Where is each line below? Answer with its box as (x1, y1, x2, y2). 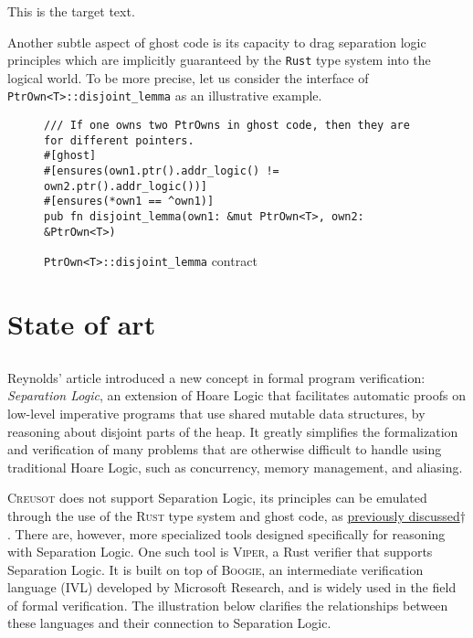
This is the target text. (7, 2, 135, 20)
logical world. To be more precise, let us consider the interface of (7, 68, 369, 87)
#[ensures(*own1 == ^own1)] (44, 195, 215, 208)
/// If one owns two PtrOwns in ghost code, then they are (44, 119, 410, 133)
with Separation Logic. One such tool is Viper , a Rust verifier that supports (7, 542, 433, 561)
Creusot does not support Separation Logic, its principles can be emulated (7, 488, 427, 507)
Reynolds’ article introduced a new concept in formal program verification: (7, 367, 426, 387)
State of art (7, 305, 156, 343)
